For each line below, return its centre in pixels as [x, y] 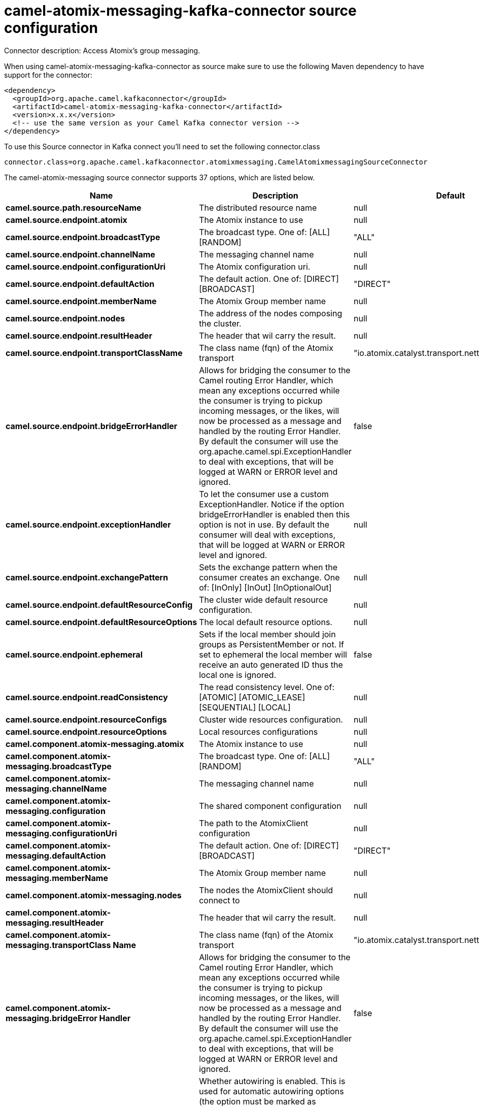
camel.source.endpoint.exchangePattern [87, 577]
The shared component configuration [270, 806]
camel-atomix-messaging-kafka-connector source [180, 11]
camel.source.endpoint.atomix [66, 220]
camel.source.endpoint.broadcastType [83, 237]
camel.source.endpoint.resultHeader [79, 335]
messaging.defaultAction [56, 855]
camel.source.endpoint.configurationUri [86, 266]
